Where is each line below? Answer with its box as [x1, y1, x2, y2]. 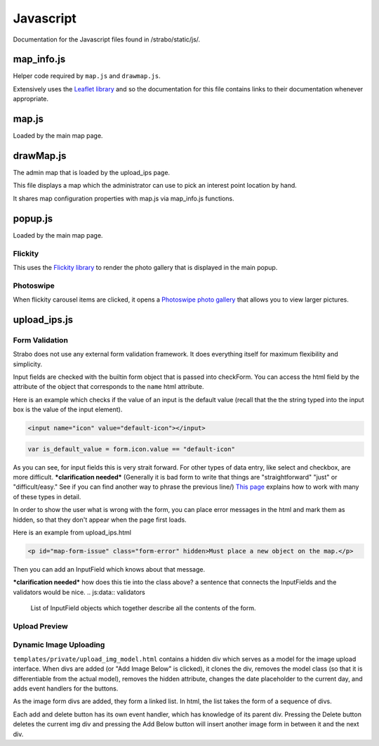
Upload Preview [13, 621, 68, 631]
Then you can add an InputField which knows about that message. [13, 565, 206, 573]
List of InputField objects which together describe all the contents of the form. [30, 604, 256, 612]
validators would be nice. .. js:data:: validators [13, 588, 145, 596]
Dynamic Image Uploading [13, 640, 105, 650]
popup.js [13, 212, 53, 224]
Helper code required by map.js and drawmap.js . [13, 72, 161, 80]
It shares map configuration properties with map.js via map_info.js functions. [13, 194, 234, 202]
